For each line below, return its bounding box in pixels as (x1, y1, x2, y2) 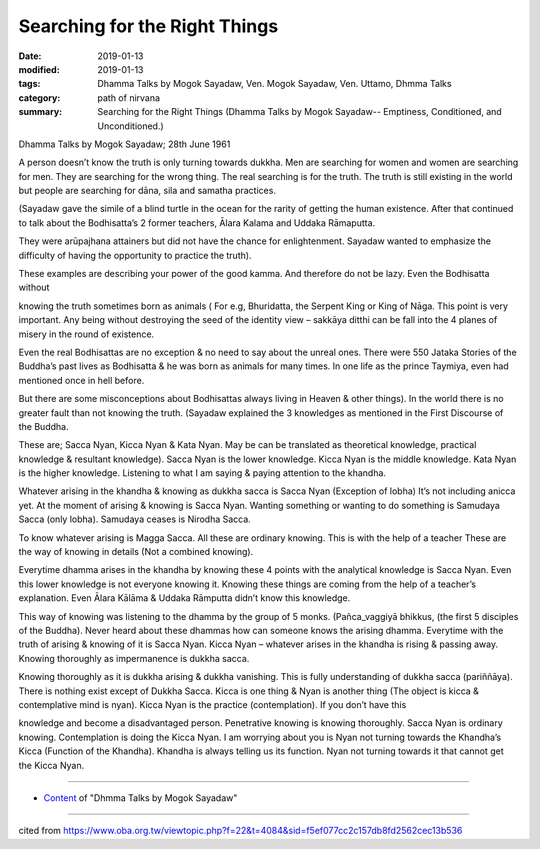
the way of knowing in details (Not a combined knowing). (18, 546, 254, 558)
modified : (18, 63, 60, 75)
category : (18, 91, 61, 104)
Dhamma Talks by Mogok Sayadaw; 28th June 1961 (18, 138, 231, 150)
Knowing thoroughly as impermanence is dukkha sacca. (18, 652, 250, 664)
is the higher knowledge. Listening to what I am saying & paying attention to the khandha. (18, 467, 387, 479)
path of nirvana (97, 91, 160, 104)
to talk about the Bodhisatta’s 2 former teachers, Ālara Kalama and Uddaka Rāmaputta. (18, 216, 376, 229)
